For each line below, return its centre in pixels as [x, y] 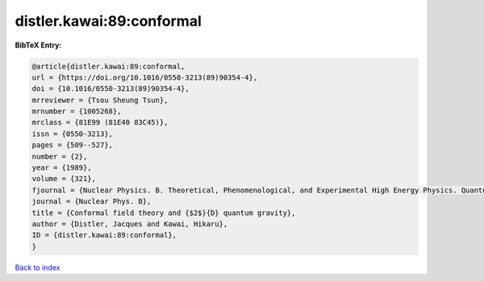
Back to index [38, 267]
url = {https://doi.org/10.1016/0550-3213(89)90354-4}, [145, 77]
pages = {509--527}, [72, 145]
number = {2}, [60, 156]
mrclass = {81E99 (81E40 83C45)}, [100, 122]
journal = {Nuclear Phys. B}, [92, 202]
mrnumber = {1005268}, [77, 112]
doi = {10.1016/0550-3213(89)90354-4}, [111, 89]
